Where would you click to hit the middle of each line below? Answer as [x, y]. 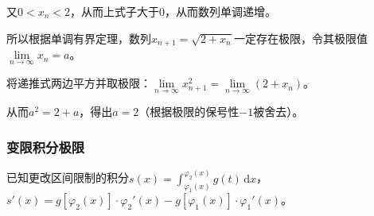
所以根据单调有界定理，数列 [79, 38]
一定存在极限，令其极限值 [300, 38]
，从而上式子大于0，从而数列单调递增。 [173, 11]
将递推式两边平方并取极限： [79, 83]
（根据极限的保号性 [189, 112]
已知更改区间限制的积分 [68, 177]
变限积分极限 [46, 147]
